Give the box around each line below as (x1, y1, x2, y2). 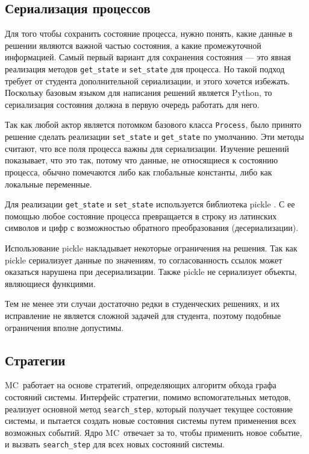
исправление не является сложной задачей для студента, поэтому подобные (5, 309, 281, 321)
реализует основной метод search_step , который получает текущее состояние (5, 402, 293, 415)
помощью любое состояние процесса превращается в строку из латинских (5, 209, 277, 222)
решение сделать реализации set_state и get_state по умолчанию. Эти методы (5, 130, 304, 143)
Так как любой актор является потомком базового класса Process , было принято (5, 118, 302, 131)
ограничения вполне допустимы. (5, 321, 124, 333)
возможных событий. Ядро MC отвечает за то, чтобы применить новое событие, (5, 426, 302, 438)
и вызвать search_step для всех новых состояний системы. (5, 438, 225, 450)
